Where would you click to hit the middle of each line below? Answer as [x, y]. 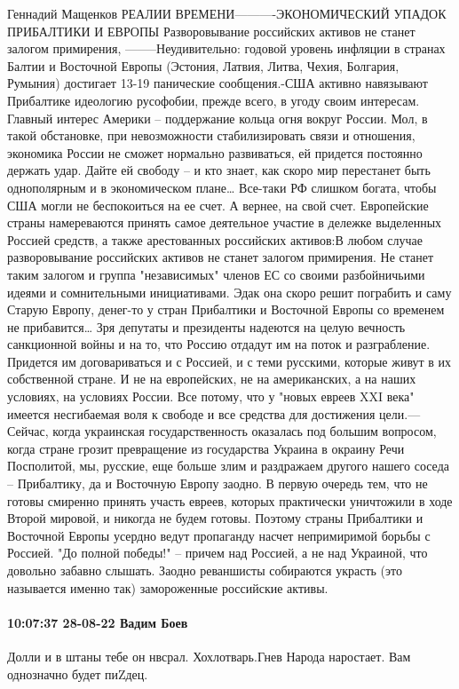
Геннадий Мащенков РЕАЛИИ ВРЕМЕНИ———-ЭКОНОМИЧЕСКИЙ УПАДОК [227, 13]
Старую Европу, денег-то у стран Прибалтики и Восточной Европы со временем [226, 309]
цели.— [400, 413]
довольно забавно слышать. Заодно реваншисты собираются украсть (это [205, 570]
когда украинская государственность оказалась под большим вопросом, [245, 431]
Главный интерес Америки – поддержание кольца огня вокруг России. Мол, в [218, 118]
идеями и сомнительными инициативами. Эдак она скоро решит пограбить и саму [229, 292]
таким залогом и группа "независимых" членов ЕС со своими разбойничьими [216, 274]
